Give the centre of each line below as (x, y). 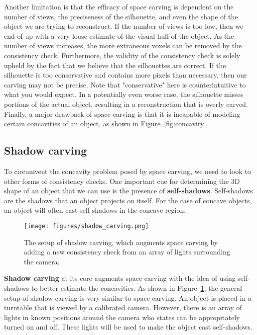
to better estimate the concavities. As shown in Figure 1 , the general (136, 288)
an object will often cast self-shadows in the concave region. (95, 210)
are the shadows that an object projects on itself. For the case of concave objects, (128, 200)
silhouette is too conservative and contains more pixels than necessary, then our (126, 75)
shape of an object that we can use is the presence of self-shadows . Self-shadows (128, 191)
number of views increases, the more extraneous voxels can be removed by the (123, 45)
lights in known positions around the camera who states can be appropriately (122, 317)
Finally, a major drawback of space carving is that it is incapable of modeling (122, 114)
